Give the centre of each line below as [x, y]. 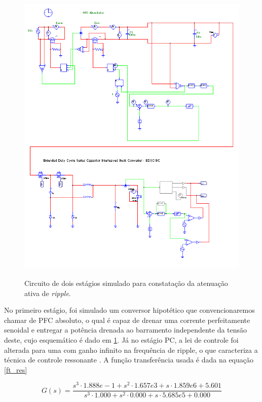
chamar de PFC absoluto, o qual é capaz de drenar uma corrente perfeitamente [127, 320]
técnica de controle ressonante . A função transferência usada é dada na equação [129, 360]
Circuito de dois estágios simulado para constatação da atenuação [126, 283]
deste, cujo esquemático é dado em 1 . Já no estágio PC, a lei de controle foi [121, 339]
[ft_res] [16, 369]
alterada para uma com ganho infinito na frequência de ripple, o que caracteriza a [131, 350]
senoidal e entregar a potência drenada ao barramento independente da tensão [126, 330]
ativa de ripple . [48, 293]
